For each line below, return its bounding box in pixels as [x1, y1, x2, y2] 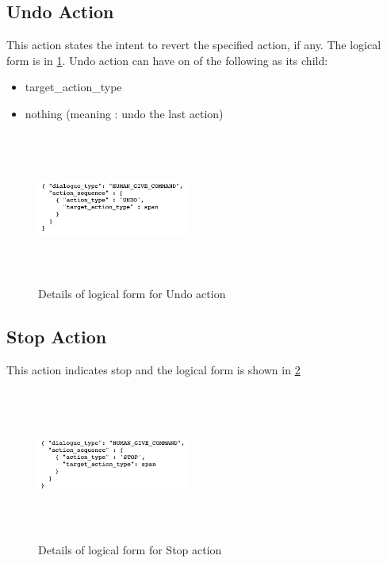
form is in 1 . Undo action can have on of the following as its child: [6, 52, 328, 68]
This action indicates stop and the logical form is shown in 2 [6, 361, 301, 377]
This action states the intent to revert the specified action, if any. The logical [6, 36, 381, 53]
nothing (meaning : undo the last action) [25, 105, 224, 121]
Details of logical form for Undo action [38, 285, 226, 302]
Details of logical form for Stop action [38, 542, 222, 558]
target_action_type [25, 79, 122, 95]
